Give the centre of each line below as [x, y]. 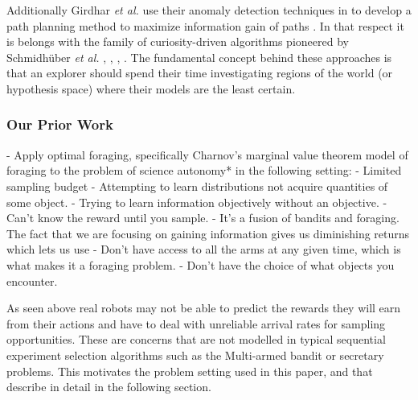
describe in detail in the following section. [109, 387]
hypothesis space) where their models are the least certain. [151, 88]
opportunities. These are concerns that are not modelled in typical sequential [196, 339]
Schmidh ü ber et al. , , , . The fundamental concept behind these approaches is [199, 57]
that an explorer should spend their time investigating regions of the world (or [200, 73]
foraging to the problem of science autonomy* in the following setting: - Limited [204, 170]
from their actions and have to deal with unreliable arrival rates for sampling [196, 323]
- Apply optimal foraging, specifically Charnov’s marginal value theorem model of [207, 154]
